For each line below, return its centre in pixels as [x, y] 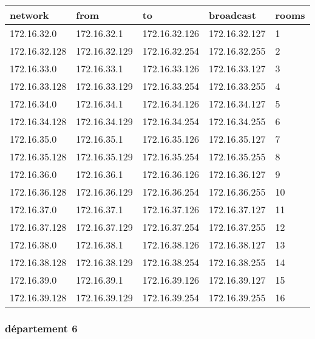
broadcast [232, 15]
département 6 [41, 328]
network [29, 15]
